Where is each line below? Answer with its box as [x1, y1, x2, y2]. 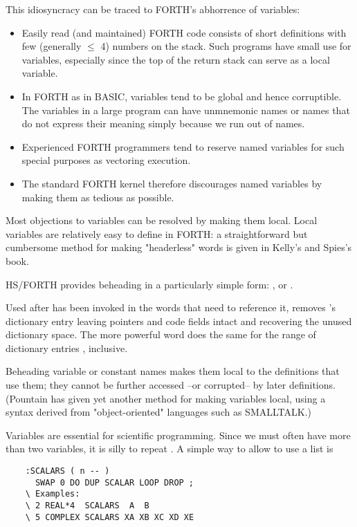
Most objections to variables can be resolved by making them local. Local [6, 213, 318, 228]
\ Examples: [25, 489, 80, 499]
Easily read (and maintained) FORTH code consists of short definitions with [21, 25, 347, 39]
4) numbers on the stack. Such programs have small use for [100, 39, 351, 53]
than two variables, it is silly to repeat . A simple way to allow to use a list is [6, 441, 333, 456]
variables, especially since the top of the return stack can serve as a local [21, 52, 330, 66]
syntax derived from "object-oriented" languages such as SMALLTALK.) [6, 405, 311, 419]
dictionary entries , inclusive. [6, 340, 128, 355]
